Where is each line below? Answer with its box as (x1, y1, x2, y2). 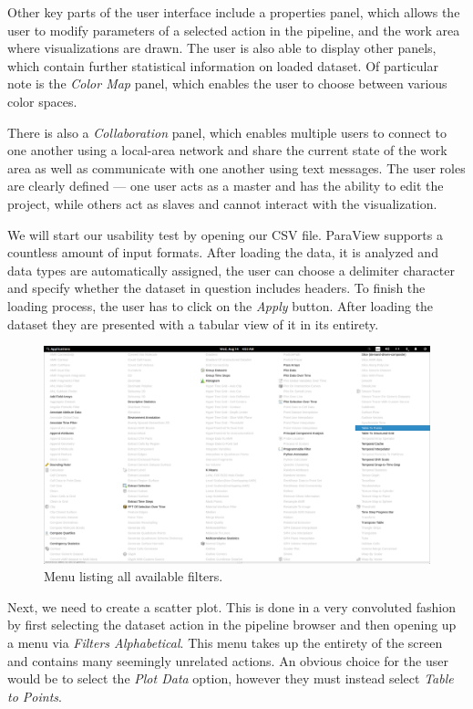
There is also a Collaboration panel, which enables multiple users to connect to (7, 122, 447, 141)
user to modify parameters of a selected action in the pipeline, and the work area (7, 20, 460, 39)
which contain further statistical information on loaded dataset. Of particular (7, 56, 438, 75)
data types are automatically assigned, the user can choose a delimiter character (7, 260, 455, 279)
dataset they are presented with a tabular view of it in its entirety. (7, 314, 379, 333)
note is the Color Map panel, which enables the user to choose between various (7, 74, 447, 93)
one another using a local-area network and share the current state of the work (7, 141, 447, 160)
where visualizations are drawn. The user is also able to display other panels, (7, 38, 437, 57)
